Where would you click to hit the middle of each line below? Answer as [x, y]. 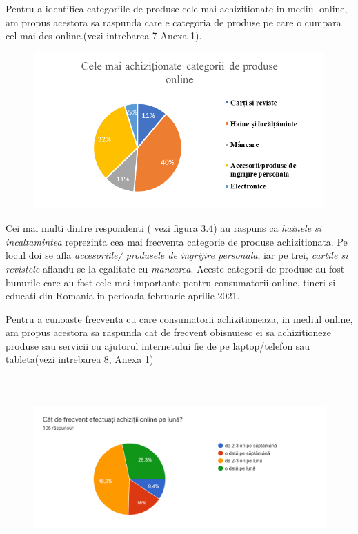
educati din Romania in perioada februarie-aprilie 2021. [123, 296]
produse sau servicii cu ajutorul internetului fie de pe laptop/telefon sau [158, 345]
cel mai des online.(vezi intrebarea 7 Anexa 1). [104, 36]
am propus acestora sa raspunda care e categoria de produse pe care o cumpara [173, 22]
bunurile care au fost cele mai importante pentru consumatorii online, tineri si [171, 282]
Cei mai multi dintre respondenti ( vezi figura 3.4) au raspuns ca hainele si [164, 228]
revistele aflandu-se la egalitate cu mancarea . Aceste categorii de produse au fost [175, 268]
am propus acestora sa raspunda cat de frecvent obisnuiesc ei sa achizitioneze [168, 332]
